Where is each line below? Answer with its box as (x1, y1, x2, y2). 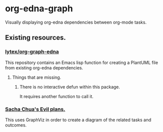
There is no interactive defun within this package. (19, 84, 120, 90)
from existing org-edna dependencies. (5, 65, 83, 70)
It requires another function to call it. (19, 93, 94, 99)
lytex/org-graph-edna (5, 48, 59, 55)
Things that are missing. (12, 74, 62, 80)
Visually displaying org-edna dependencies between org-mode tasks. (5, 19, 147, 25)
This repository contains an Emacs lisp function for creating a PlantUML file (5, 60, 159, 66)
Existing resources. (5, 33, 66, 42)
